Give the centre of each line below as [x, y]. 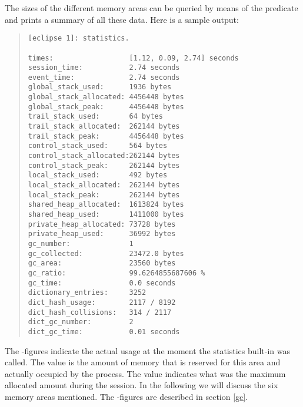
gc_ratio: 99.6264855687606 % [116, 273]
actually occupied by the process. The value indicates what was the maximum [145, 373]
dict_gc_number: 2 [81, 322]
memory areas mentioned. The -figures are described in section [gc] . [126, 396]
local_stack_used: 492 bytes [98, 175]
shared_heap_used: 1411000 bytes [106, 214]
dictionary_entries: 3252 [87, 293]
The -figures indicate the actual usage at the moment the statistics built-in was [148, 350]
